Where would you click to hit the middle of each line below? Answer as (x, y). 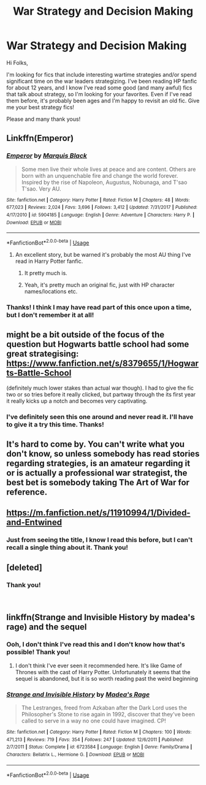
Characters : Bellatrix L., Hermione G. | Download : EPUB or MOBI (75, 754)
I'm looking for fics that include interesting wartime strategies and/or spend (101, 74)
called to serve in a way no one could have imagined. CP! (94, 721)
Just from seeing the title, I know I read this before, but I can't (100, 540)
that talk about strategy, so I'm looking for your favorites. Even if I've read (99, 94)
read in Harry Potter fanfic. (49, 261)
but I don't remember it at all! (50, 315)
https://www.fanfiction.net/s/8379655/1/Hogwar (103, 364)
